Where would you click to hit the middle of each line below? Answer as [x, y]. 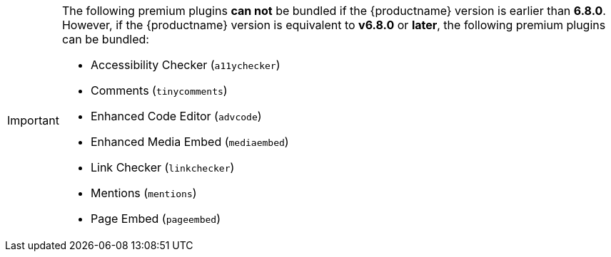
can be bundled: [105, 39]
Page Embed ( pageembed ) [155, 219]
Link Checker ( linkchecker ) [162, 167]
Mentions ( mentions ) [143, 193]
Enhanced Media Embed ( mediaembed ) [190, 142]
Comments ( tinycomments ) [159, 90]
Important [33, 120]
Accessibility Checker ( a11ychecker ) [185, 65]
